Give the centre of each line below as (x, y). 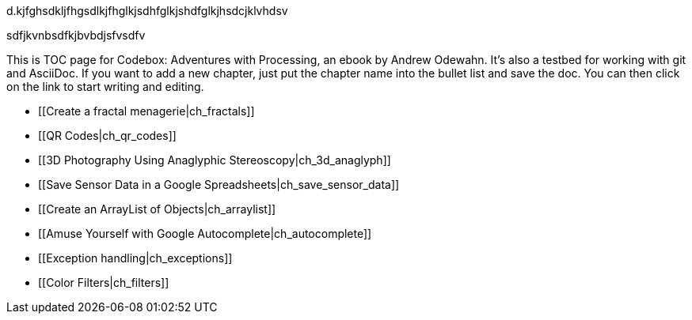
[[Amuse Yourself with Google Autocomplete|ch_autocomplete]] (205, 233)
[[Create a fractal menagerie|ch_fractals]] (146, 111)
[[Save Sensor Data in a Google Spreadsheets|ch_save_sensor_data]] (219, 184)
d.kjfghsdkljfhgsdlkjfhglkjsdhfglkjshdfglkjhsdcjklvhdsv (147, 11)
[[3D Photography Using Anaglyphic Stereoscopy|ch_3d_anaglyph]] (215, 160)
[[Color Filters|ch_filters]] (104, 282)
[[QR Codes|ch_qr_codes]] (107, 136)
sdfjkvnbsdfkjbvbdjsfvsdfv (76, 35)
